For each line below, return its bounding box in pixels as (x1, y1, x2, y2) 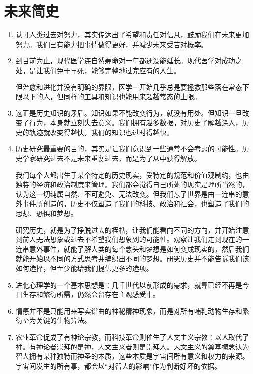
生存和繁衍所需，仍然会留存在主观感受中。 (22, 289, 160, 299)
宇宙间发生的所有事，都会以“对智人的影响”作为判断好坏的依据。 (15, 360, 222, 371)
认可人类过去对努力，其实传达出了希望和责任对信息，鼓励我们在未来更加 (15, 29, 249, 40)
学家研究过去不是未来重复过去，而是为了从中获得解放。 (22, 153, 201, 163)
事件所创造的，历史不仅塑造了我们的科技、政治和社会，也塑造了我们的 (22, 198, 249, 209)
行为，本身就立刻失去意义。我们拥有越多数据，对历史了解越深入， (29, 117, 242, 128)
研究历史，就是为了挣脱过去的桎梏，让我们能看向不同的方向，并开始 (15, 224, 235, 235)
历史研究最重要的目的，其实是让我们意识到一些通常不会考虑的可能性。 (15, 143, 242, 154)
